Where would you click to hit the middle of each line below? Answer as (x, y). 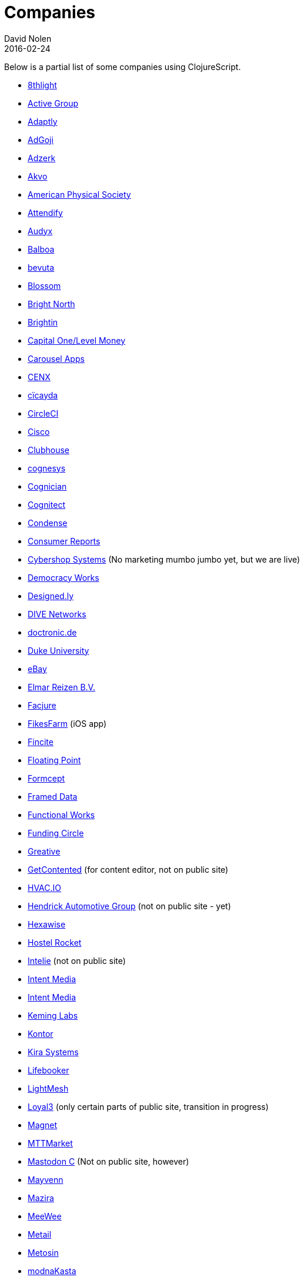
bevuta (41, 267)
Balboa (41, 249)
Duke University (59, 650)
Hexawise (47, 924)
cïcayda (43, 395)
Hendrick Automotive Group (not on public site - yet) (129, 906)
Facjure (42, 705)
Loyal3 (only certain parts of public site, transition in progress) (148, 1106)
